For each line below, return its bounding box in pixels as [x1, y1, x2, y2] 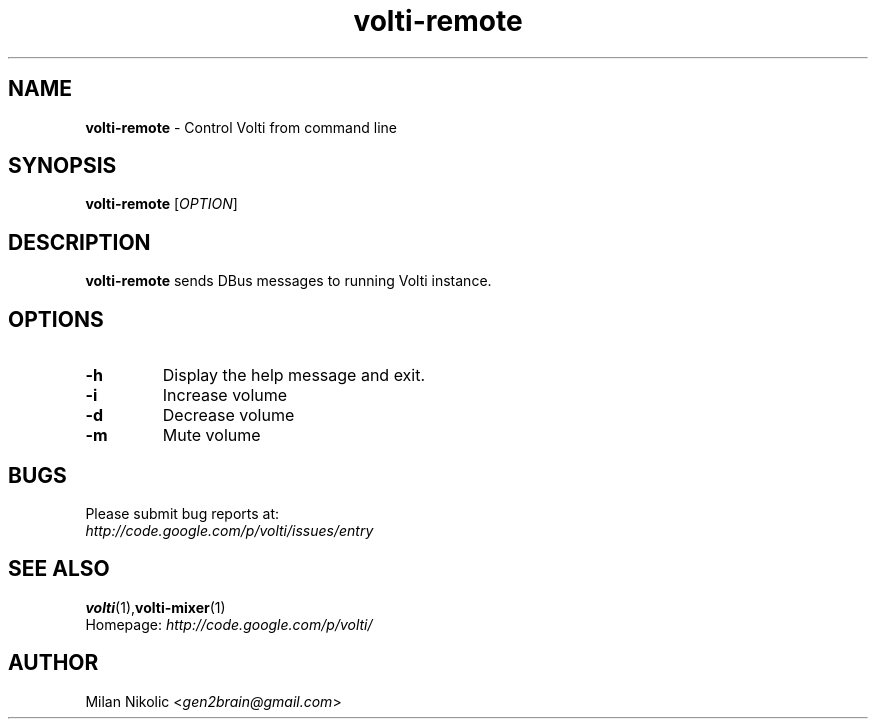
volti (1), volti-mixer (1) [85, 598, 226, 616]
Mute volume [162, 425, 261, 446]
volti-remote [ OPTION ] [85, 195, 238, 213]
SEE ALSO [8, 556, 110, 582]
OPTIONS [8, 306, 104, 332]
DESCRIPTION [8, 229, 151, 255]
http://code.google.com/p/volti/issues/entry [85, 521, 374, 539]
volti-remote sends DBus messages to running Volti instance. [85, 272, 492, 290]
